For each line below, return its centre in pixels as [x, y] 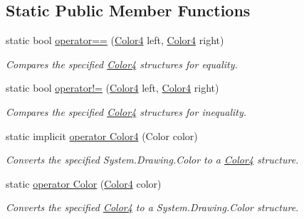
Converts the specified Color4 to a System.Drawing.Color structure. [152, 207]
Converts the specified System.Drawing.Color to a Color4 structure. [152, 160]
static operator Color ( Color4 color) [84, 183]
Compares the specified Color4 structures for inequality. [126, 111]
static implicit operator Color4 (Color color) [102, 135]
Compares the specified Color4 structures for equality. [122, 64]
